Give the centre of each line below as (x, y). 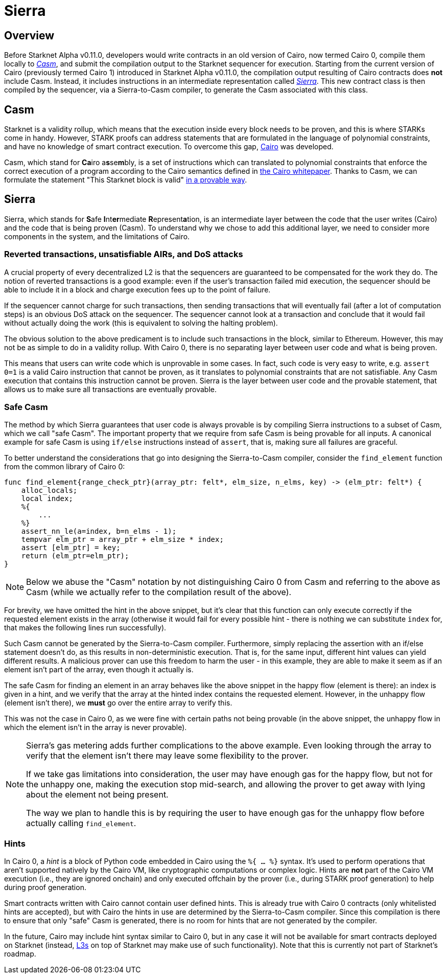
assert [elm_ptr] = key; (71, 548)
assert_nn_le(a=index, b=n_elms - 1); (99, 531)
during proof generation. (45, 888)
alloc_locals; (49, 491)
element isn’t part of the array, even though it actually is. (99, 670)
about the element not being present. (97, 795)
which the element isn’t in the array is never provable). (96, 727)
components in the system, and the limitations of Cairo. (97, 236)
